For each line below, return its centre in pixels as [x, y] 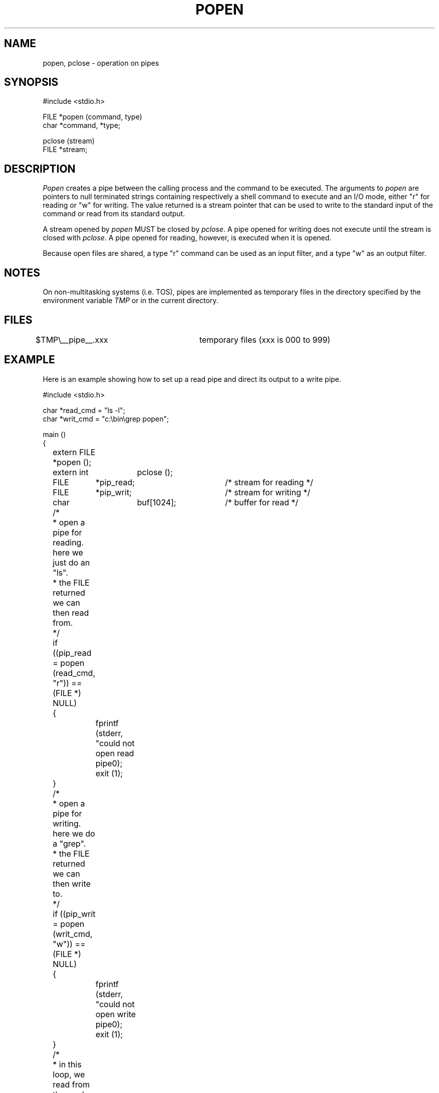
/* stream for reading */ [269, 482]
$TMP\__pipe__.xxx [72, 339]
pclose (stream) [69, 141]
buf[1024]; [157, 502]
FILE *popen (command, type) [92, 117]
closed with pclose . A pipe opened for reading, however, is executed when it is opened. [187, 238]
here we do [74, 833]
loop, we [69, 1074]
